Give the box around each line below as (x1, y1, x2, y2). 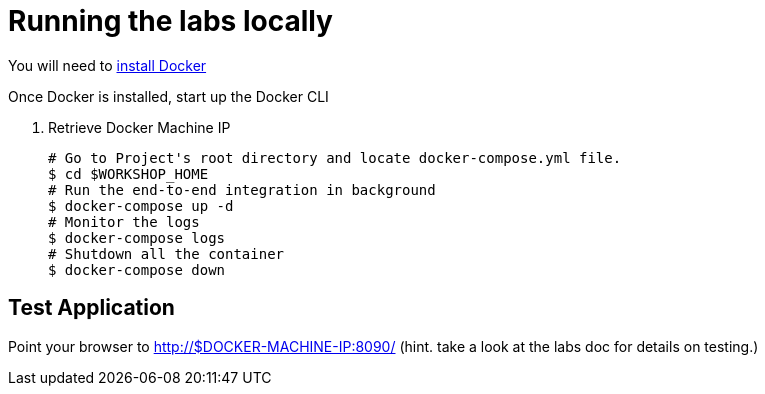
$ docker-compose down (48, 261, 226, 278)
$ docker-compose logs (48, 229, 226, 246)
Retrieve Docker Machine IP (48, 118, 231, 136)
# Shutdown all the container (48, 245, 285, 262)
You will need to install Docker (8, 56, 207, 74)
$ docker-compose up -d (48, 197, 234, 214)
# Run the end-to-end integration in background (48, 181, 436, 198)
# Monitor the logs (48, 213, 200, 230)
